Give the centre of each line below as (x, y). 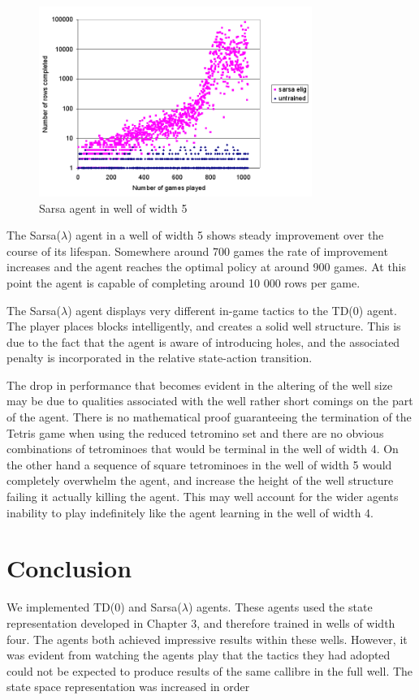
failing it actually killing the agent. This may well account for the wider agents (203, 497)
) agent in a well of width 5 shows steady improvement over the (226, 235)
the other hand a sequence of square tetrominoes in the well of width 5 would (199, 464)
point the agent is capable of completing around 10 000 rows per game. (184, 282)
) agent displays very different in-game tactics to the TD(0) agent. (232, 310)
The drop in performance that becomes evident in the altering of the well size (200, 385)
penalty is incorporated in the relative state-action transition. (160, 358)
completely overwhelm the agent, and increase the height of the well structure (200, 480)
